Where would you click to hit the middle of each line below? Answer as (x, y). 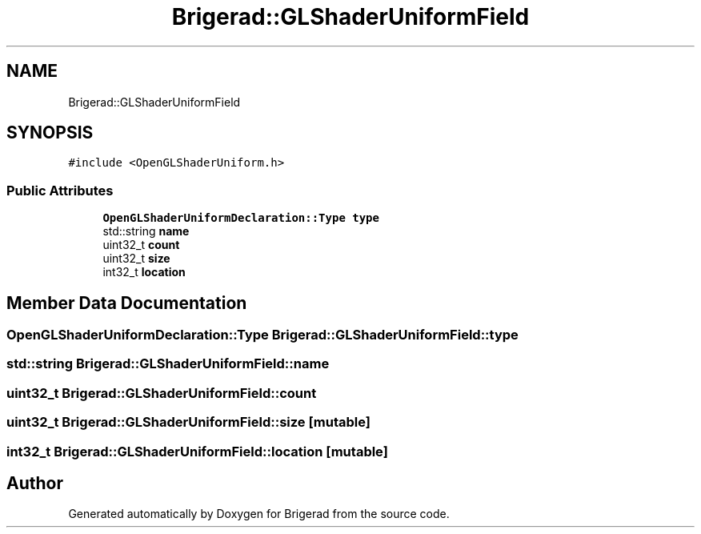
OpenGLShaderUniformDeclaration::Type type (241, 218)
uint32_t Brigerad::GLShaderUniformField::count (162, 393)
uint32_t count (141, 245)
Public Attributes (60, 190)
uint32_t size (136, 259)
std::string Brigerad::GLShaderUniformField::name (168, 364)
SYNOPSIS (50, 133)
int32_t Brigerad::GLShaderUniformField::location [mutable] (197, 451)
